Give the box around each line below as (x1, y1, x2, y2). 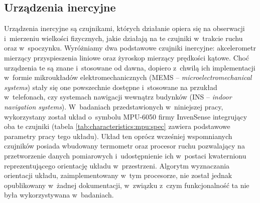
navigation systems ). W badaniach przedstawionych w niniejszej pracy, (4, 101, 223, 111)
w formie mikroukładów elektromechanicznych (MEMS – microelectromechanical (4, 72, 252, 82)
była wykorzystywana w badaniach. (4, 189, 114, 200)
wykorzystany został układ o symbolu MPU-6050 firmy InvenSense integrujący (4, 111, 247, 121)
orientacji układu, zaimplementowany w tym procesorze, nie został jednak (4, 170, 232, 180)
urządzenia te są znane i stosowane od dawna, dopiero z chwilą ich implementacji (4, 62, 255, 72)
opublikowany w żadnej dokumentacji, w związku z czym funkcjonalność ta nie (4, 179, 249, 190)
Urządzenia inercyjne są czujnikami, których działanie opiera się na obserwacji (4, 23, 245, 33)
